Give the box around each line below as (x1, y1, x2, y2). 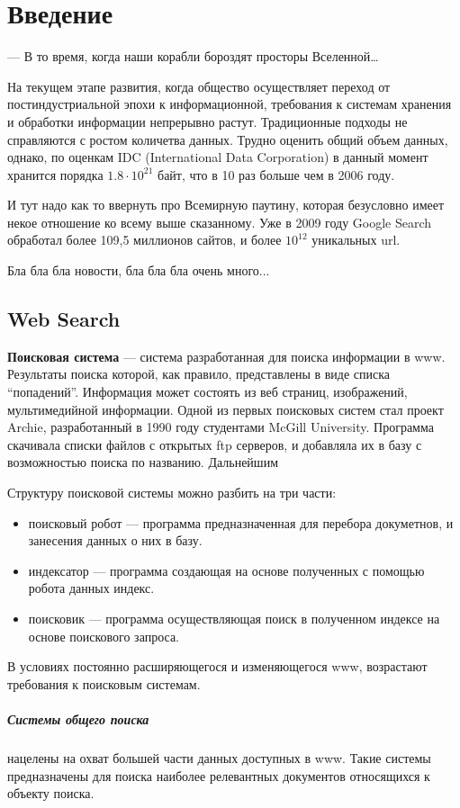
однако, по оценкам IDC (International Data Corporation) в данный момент (7, 148, 428, 166)
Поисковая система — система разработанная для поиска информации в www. (7, 346, 446, 365)
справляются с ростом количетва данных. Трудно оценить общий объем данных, (7, 130, 448, 148)
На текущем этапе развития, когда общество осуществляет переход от (7, 76, 391, 95)
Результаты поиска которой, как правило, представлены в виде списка (7, 364, 391, 383)
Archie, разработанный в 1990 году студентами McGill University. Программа (7, 417, 434, 436)
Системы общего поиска (7, 709, 149, 728)
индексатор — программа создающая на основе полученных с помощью (28, 561, 425, 579)
